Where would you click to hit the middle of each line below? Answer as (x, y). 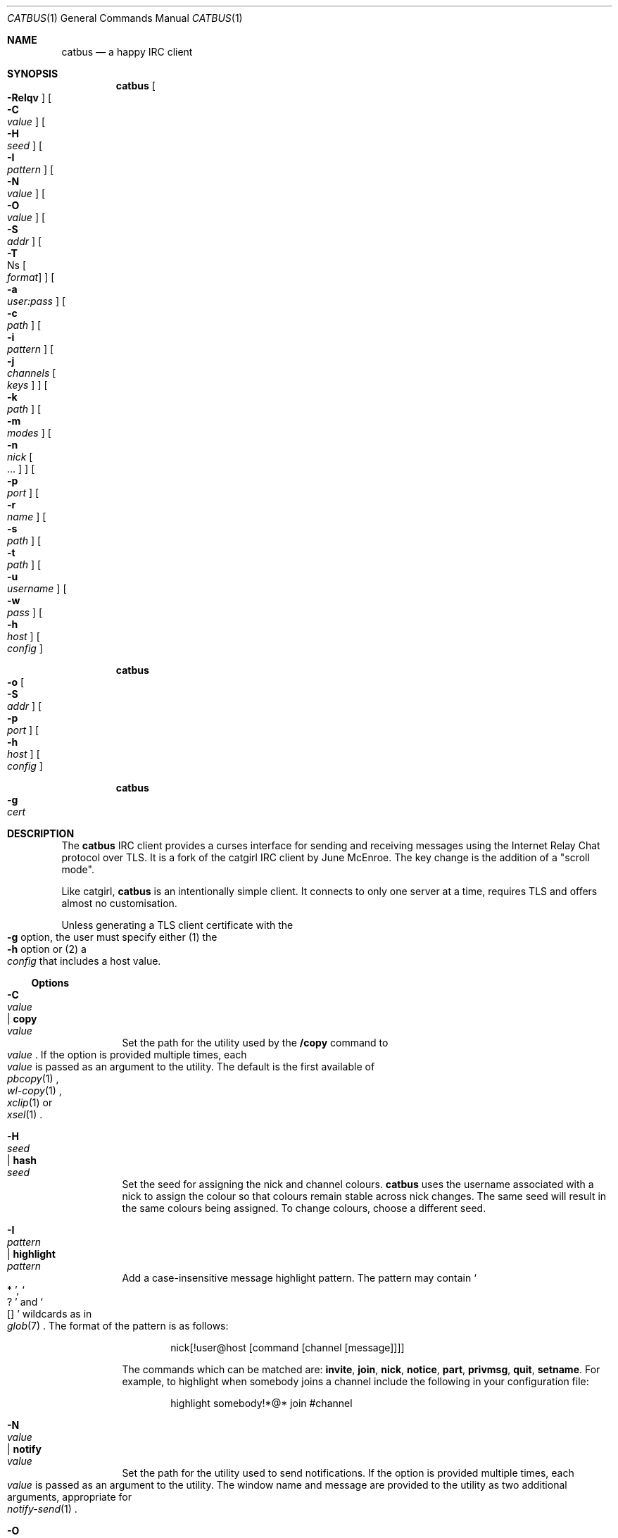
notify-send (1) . (42, 1509)
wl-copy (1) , (34, 1090)
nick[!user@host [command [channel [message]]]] (288, 1348)
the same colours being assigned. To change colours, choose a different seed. (304, 1208)
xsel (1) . (25, 1114)
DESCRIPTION (41, 833)
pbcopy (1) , (33, 1079)
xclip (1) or (30, 1102)
